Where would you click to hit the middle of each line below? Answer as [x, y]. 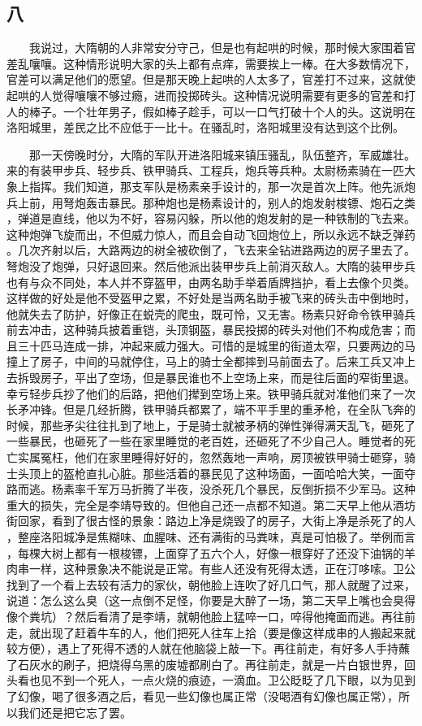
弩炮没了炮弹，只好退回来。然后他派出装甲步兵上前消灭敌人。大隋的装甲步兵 [211, 265]
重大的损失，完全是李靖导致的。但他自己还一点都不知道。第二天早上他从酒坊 [211, 504]
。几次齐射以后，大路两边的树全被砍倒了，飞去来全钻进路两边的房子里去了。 [211, 250]
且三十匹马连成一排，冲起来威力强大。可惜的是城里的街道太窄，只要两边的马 [211, 345]
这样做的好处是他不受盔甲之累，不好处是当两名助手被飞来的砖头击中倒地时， [211, 298]
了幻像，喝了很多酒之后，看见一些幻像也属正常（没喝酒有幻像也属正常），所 [208, 696]
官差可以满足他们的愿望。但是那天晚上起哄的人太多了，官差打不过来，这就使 [211, 79]
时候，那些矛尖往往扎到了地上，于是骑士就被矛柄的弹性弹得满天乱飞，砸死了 [211, 425]
